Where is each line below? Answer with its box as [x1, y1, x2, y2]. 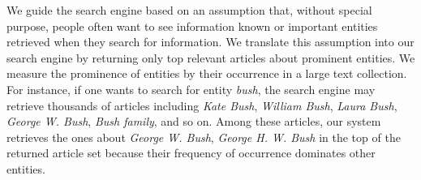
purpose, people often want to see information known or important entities [6, 17, 378, 34]
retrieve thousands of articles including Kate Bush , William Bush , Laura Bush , [6, 96, 397, 114]
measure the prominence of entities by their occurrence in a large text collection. [6, 65, 407, 82]
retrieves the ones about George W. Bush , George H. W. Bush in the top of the [6, 128, 401, 145]
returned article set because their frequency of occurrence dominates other [6, 144, 376, 161]
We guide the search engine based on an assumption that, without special [6, 2, 372, 18]
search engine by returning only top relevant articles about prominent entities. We [6, 49, 415, 66]
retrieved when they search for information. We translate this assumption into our [6, 33, 415, 50]
